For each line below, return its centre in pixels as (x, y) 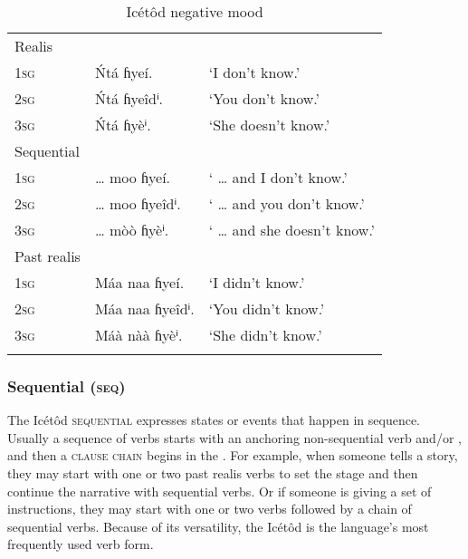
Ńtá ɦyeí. (124, 72)
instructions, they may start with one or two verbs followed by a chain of (210, 509)
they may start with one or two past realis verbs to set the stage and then (213, 473)
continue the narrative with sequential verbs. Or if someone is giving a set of (220, 491)
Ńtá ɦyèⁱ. (123, 125)
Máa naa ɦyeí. (139, 282)
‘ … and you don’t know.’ (287, 203)
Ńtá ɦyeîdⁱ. (129, 98)
